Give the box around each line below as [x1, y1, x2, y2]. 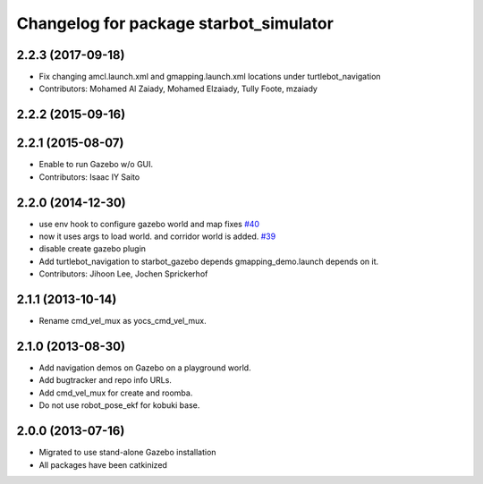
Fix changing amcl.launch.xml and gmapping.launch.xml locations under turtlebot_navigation [38, 72, 381, 82]
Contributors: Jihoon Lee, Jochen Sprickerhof [38, 268, 208, 279]
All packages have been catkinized [38, 459, 167, 470]
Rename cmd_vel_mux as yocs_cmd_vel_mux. [38, 316, 207, 327]
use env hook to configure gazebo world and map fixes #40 [38, 218, 259, 229]
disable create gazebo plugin [38, 243, 147, 254]
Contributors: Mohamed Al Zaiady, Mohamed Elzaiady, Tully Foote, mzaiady [38, 83, 318, 94]
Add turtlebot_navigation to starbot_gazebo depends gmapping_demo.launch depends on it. [38, 256, 379, 267]
